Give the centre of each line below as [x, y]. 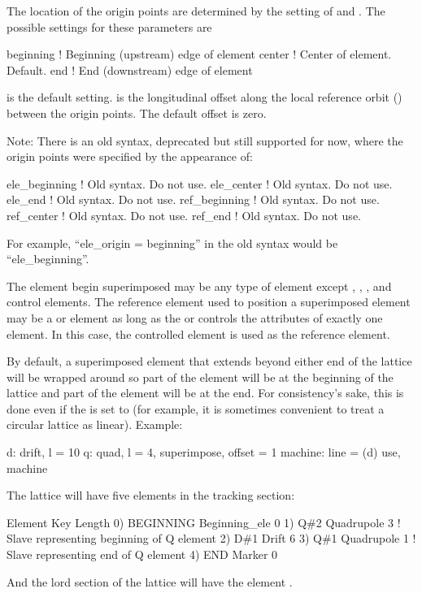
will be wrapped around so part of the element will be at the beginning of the [200, 377]
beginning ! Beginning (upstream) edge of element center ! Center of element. [199, 54]
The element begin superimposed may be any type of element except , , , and [199, 286]
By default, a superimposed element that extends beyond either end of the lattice [209, 361]
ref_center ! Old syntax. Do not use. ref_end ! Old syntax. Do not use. [184, 215]
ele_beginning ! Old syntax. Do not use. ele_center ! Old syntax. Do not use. [200, 183]
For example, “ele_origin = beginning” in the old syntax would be [172, 242]
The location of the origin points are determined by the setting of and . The [196, 11]
